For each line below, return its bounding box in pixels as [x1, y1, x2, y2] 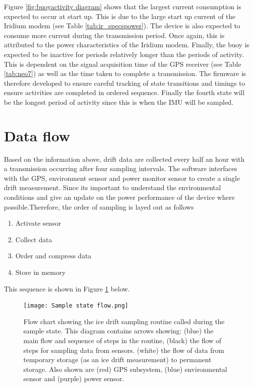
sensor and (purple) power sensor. [23, 373, 125, 384]
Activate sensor [15, 218, 61, 228]
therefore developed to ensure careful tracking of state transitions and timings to [4, 77, 245, 88]
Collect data [15, 234, 52, 244]
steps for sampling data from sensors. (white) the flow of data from [23, 345, 224, 355]
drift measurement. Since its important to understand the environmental [4, 182, 221, 193]
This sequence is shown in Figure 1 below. [4, 283, 130, 293]
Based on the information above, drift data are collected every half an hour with [4, 154, 245, 164]
